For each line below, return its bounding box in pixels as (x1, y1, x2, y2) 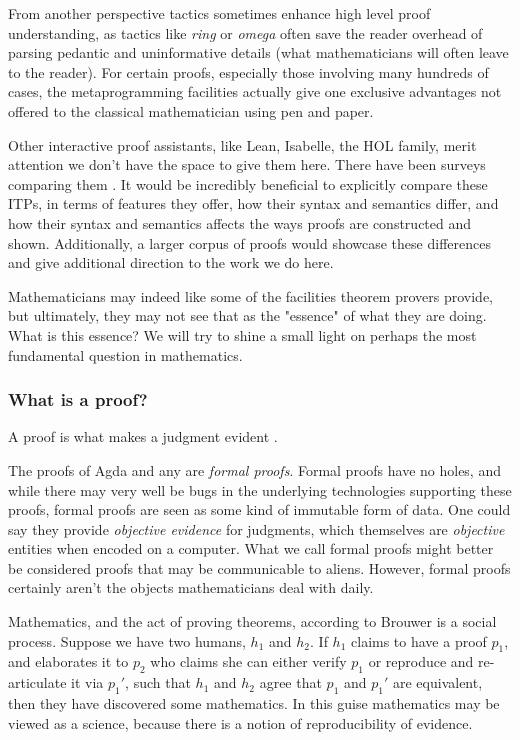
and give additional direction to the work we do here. (8, 252, 334, 273)
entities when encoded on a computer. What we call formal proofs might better (8, 538, 494, 559)
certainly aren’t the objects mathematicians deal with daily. (8, 577, 374, 598)
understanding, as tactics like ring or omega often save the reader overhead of (8, 22, 483, 43)
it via (71, 672, 104, 693)
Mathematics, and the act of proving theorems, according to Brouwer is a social (8, 611, 497, 632)
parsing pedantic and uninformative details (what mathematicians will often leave (8, 42, 509, 63)
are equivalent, (392, 672, 483, 693)
